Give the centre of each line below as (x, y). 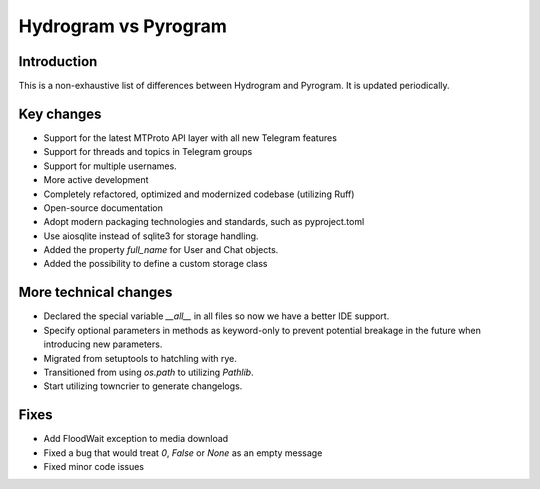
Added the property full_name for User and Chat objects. (161, 250)
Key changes (60, 113)
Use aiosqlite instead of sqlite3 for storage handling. (151, 236)
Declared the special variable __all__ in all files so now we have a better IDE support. (216, 316)
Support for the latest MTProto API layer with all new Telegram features (190, 137)
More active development (96, 180)
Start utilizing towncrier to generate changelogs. (143, 386)
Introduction (58, 61)
